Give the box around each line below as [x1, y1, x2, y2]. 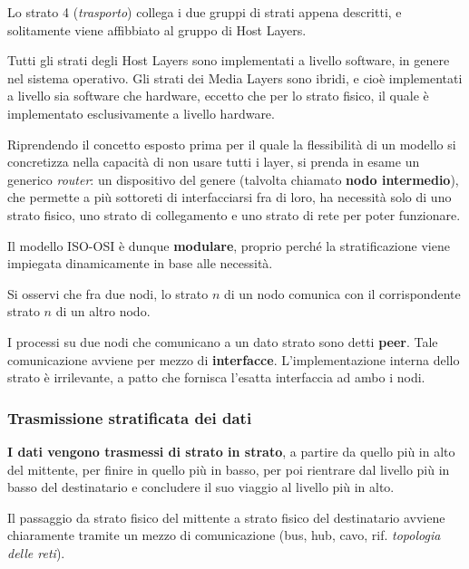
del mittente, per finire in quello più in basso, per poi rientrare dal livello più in [7, 459, 450, 478]
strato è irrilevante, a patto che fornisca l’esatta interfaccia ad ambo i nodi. [7, 368, 425, 387]
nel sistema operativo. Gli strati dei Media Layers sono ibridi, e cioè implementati [7, 68, 463, 87]
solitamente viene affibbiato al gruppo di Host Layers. [7, 20, 307, 39]
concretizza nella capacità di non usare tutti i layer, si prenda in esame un [7, 152, 420, 171]
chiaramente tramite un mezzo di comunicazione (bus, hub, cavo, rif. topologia [7, 526, 441, 545]
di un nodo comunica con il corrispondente [223, 284, 461, 303]
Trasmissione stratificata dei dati [7, 406, 252, 429]
